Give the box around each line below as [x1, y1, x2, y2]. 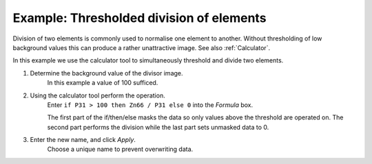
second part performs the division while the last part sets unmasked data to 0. [47, 123, 269, 131]
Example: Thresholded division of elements [12, 10, 267, 25]
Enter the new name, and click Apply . [30, 136, 136, 144]
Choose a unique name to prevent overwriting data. [47, 145, 194, 154]
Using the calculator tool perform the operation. [30, 91, 165, 99]
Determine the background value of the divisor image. [30, 69, 183, 77]
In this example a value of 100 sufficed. [47, 79, 158, 87]
